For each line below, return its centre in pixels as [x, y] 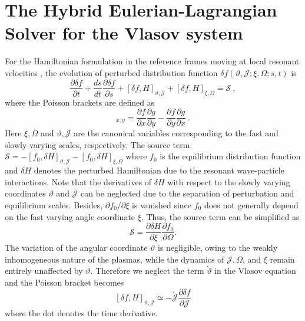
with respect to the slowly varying [229, 181]
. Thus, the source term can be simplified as [220, 216]
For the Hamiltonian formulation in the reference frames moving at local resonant [152, 61]
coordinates [25, 193]
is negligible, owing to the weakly [218, 248]
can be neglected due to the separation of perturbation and [188, 193]
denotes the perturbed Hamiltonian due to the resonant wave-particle [159, 170]
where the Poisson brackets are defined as [80, 102]
